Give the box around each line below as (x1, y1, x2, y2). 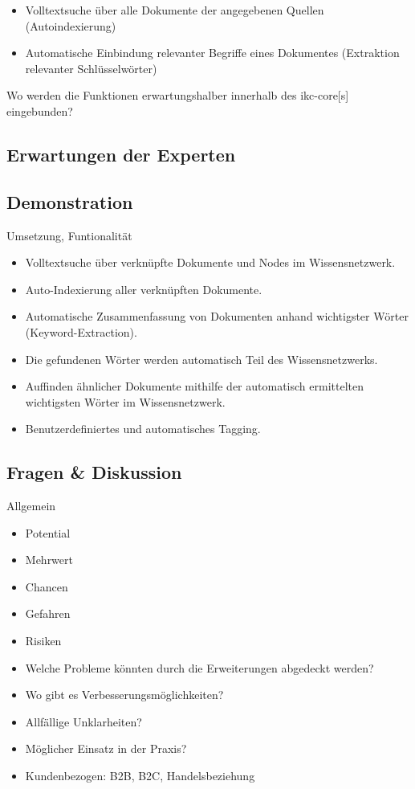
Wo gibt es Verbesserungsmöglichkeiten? (25, 686, 224, 703)
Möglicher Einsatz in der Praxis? (25, 740, 187, 757)
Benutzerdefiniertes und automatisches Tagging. (25, 420, 261, 437)
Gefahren (25, 605, 71, 622)
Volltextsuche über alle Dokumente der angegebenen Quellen (25, 2, 324, 18)
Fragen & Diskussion (6, 460, 182, 484)
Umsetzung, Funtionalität (6, 227, 132, 243)
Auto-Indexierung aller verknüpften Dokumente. (25, 280, 262, 297)
